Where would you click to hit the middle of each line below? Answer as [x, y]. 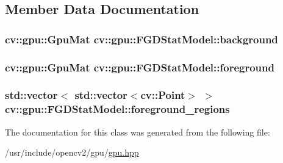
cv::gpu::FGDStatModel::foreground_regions [117, 109]
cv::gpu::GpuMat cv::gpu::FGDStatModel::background [141, 39]
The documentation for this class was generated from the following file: [138, 132]
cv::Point [163, 95]
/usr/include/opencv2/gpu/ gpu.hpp [72, 152]
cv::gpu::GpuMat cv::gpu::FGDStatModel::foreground [140, 67]
